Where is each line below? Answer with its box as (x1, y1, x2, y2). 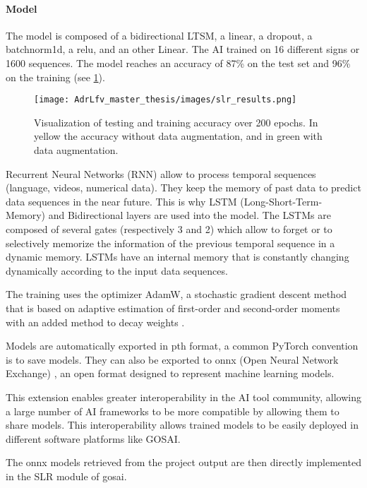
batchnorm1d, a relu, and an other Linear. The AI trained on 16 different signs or (6, 42, 360, 56)
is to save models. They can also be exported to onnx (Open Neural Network (6, 352, 339, 367)
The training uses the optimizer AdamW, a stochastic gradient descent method (6, 287, 347, 302)
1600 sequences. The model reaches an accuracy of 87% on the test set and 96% (6, 55, 351, 70)
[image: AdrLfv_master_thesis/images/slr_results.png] (34, 95, 297, 105)
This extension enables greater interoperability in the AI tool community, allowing (6, 389, 362, 404)
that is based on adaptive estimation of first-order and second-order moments (6, 300, 340, 315)
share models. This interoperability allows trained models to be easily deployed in (6, 417, 359, 432)
